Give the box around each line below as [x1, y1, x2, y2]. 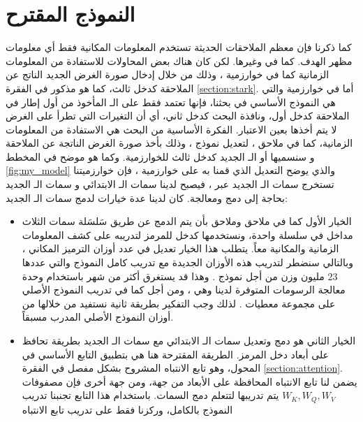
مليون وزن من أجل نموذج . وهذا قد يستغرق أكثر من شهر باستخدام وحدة [22, 268, 325, 283]
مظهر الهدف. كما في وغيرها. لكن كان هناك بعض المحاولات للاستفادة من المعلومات [6, 53, 353, 68]
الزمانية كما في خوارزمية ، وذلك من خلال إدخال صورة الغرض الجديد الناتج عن [6, 67, 329, 82]
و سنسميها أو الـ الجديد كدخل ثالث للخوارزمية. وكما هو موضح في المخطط [6, 149, 315, 163]
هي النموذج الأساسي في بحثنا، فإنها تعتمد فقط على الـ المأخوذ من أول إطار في [6, 94, 336, 109]
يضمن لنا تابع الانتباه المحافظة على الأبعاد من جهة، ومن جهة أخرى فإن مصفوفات [22, 374, 357, 388]
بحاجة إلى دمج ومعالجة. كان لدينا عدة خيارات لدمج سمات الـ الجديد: [6, 190, 288, 205]
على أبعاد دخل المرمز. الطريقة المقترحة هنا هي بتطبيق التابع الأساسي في [22, 347, 329, 361]
